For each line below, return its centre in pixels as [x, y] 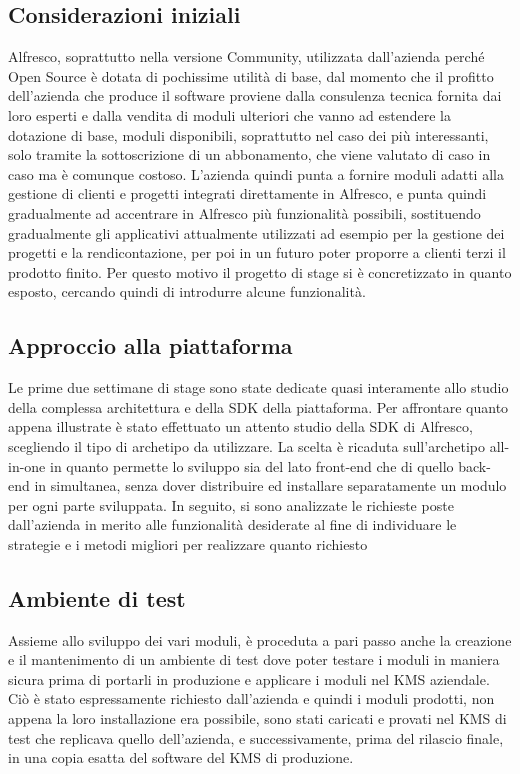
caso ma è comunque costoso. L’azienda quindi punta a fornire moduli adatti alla [256, 173]
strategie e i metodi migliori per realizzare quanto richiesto [188, 543]
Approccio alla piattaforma [150, 345]
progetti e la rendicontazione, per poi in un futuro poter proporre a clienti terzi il [257, 252]
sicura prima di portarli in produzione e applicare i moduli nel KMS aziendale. [249, 678]
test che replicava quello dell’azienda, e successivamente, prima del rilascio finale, [256, 737]
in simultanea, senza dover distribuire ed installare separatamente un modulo [270, 485]
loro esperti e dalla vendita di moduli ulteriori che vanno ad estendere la [229, 114]
